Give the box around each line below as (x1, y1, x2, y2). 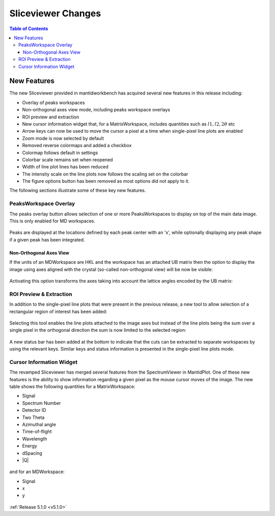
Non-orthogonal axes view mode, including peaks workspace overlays (22, 107, 171, 113)
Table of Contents (9, 26, 48, 32)
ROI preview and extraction (22, 114, 79, 120)
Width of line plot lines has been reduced (22, 164, 109, 170)
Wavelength (22, 435, 47, 441)
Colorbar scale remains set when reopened (22, 156, 113, 163)
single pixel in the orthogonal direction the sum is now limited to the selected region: (9, 327, 186, 333)
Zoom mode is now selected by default (22, 135, 104, 141)
